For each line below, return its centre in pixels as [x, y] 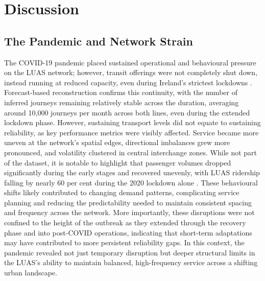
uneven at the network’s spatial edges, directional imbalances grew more [117, 142]
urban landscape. [31, 273]
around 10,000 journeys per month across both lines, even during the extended [127, 112]
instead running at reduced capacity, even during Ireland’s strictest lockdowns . [128, 82]
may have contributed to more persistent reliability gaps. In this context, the [124, 242]
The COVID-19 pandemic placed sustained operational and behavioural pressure [130, 62]
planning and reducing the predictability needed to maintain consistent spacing [128, 202]
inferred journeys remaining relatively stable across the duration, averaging [122, 102]
